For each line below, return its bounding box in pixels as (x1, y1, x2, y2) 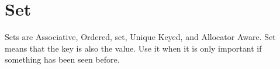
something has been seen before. (5, 53, 120, 66)
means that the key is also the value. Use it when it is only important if (5, 42, 262, 54)
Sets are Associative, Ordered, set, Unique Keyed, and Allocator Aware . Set (5, 31, 276, 43)
